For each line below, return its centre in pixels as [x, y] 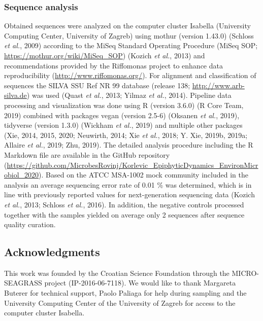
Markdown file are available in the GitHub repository [87, 154]
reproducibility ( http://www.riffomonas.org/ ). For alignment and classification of [130, 75]
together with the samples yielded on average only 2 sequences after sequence [124, 214]
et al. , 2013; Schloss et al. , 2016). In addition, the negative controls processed [124, 204]
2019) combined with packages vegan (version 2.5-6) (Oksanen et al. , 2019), [122, 115]
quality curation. [30, 224]
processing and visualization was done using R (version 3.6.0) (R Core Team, [124, 105]
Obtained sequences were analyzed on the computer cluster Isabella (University [127, 26]
